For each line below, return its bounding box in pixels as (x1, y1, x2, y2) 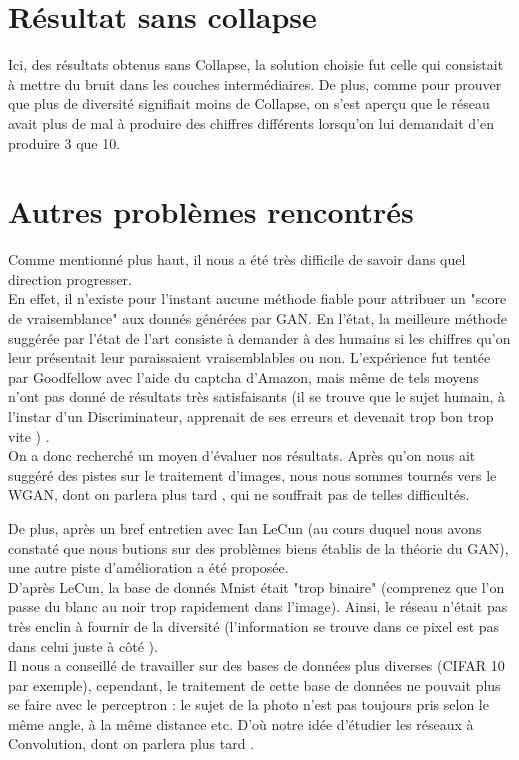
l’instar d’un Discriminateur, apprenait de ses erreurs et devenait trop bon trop (8, 405, 494, 426)
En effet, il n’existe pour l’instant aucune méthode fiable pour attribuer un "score (8, 288, 507, 309)
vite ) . (8, 425, 50, 446)
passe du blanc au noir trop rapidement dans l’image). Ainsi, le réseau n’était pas (8, 596, 508, 617)
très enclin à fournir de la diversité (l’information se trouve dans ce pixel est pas (8, 615, 500, 636)
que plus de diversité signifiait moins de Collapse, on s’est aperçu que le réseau (8, 93, 490, 114)
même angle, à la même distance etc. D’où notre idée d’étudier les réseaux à (8, 713, 474, 734)
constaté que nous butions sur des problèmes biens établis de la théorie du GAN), (8, 537, 509, 558)
